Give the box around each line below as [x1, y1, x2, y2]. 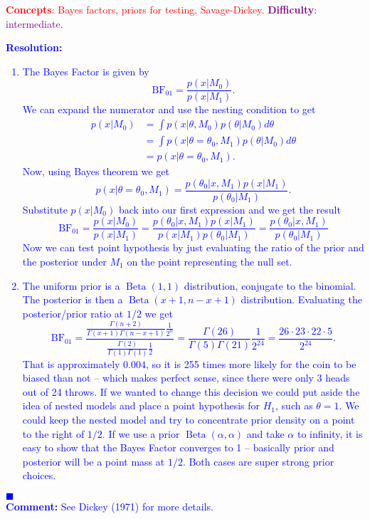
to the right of [22, 426, 85, 441]
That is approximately [22, 356, 120, 371]
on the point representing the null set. [127, 254, 292, 269]
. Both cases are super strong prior [182, 454, 334, 468]
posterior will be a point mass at [22, 454, 165, 468]
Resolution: [6, 40, 63, 55]
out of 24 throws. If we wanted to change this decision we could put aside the [22, 384, 360, 399]
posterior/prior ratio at [22, 305, 124, 320]
